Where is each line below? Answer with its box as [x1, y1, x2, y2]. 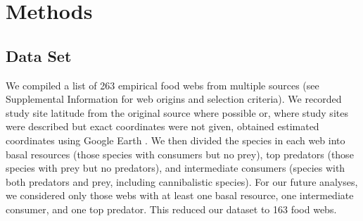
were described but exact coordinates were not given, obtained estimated [6, 119, 319, 134]
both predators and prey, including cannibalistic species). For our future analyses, [6, 174, 358, 189]
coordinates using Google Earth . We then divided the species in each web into [6, 132, 345, 147]
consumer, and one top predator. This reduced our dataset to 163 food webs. [6, 201, 337, 216]
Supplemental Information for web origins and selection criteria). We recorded [6, 91, 342, 106]
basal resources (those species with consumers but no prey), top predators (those [6, 146, 354, 161]
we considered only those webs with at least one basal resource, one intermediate [6, 188, 354, 203]
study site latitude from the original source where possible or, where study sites [6, 105, 348, 120]
